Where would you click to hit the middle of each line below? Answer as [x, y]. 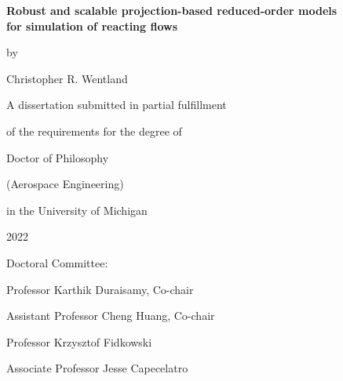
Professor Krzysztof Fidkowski [79, 341]
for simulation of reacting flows [92, 25]
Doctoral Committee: [57, 262]
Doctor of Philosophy [58, 157]
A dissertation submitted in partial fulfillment [117, 105]
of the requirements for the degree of [94, 131]
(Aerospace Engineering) [65, 184]
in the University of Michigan [77, 210]
